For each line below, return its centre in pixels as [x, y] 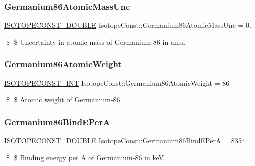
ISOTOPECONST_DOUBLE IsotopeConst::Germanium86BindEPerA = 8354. [126, 141]
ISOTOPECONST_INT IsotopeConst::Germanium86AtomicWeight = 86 [117, 83]
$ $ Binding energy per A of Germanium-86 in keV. [86, 157]
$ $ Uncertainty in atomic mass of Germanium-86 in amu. [96, 42]
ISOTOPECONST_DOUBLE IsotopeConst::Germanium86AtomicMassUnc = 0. [128, 25]
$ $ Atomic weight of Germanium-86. [64, 100]
